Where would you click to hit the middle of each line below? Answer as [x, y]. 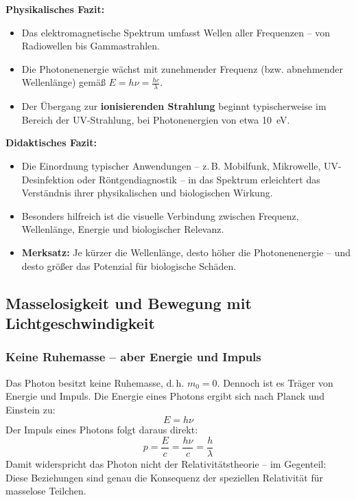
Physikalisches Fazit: [55, 9]
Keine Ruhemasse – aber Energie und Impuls [133, 357]
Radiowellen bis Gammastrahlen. [91, 46]
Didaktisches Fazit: [51, 143]
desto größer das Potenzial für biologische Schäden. [129, 265]
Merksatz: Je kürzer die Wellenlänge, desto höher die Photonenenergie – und [186, 252]
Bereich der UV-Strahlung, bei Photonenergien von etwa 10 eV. [156, 119]
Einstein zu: [31, 409]
